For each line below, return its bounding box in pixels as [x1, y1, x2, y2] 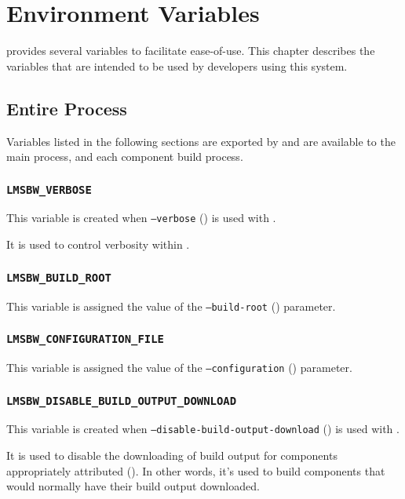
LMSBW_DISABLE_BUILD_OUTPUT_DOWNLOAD [6, 394, 237, 407]
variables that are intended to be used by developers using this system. [6, 57, 348, 74]
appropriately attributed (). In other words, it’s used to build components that [6, 462, 385, 479]
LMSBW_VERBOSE [6, 183, 92, 196]
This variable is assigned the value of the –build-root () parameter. [6, 297, 336, 314]
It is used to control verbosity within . [6, 236, 190, 253]
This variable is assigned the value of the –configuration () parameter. [6, 359, 352, 375]
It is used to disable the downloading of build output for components [6, 447, 337, 464]
